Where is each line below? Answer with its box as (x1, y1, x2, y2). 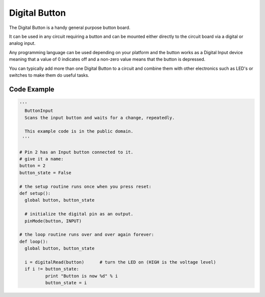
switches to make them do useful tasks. (9, 72, 89, 78)
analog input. (9, 40, 36, 46)
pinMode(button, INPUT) (25, 218, 82, 224)
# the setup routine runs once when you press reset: (19, 183, 152, 189)
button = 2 (19, 163, 46, 169)
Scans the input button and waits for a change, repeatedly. (25, 115, 175, 120)
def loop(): (19, 238, 49, 244)
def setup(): (19, 190, 51, 196)
